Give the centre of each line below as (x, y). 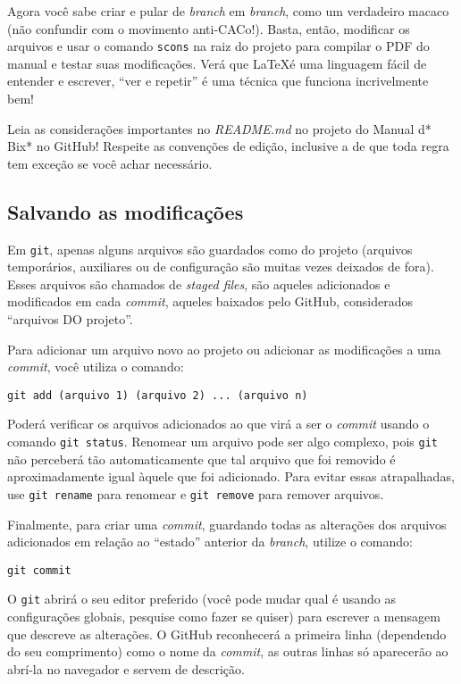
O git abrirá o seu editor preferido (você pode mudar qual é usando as (201, 599)
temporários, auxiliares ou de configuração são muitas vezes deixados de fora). (221, 267)
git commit (39, 570)
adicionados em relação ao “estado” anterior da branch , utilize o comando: (210, 542)
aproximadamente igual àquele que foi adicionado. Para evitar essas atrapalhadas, (231, 476)
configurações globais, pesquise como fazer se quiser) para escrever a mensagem (224, 617)
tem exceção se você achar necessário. (110, 163)
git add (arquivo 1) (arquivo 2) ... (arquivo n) (158, 395)
